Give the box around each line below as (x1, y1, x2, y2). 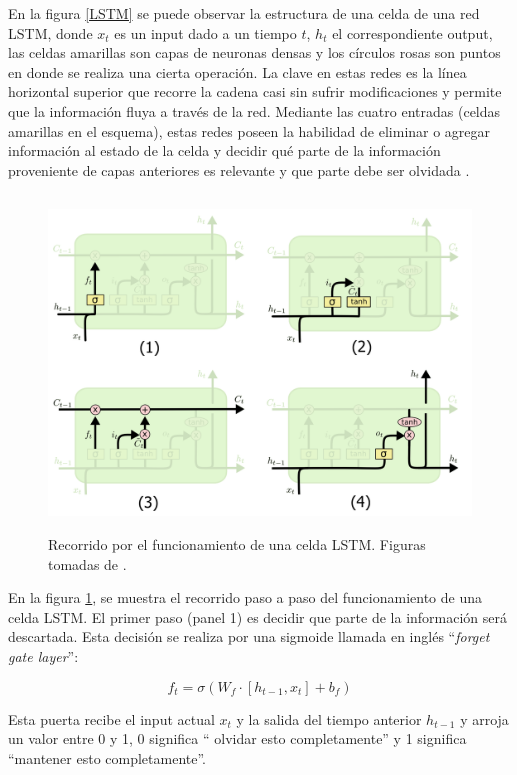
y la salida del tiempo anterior (236, 708, 422, 729)
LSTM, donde (8, 22, 93, 43)
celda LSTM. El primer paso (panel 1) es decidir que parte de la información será (8, 606, 508, 627)
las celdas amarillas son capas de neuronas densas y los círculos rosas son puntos (8, 42, 501, 63)
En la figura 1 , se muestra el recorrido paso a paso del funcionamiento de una (8, 587, 482, 608)
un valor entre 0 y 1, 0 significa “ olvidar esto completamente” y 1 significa (8, 728, 467, 749)
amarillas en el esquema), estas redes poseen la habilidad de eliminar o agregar (8, 120, 491, 141)
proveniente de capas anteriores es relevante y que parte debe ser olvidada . (8, 159, 470, 180)
